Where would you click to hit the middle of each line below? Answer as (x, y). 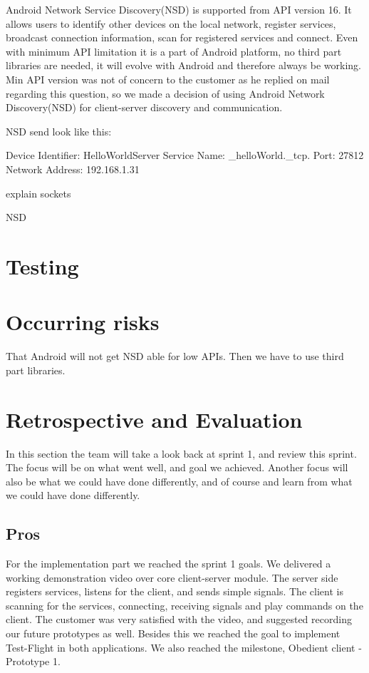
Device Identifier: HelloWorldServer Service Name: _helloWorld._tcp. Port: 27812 (185, 155)
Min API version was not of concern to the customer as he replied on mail (168, 79)
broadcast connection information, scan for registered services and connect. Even (182, 37)
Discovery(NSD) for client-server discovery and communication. (144, 107)
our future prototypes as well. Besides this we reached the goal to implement (173, 633)
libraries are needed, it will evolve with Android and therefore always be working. (183, 65)
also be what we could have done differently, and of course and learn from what (179, 481)
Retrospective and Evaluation (154, 419)
